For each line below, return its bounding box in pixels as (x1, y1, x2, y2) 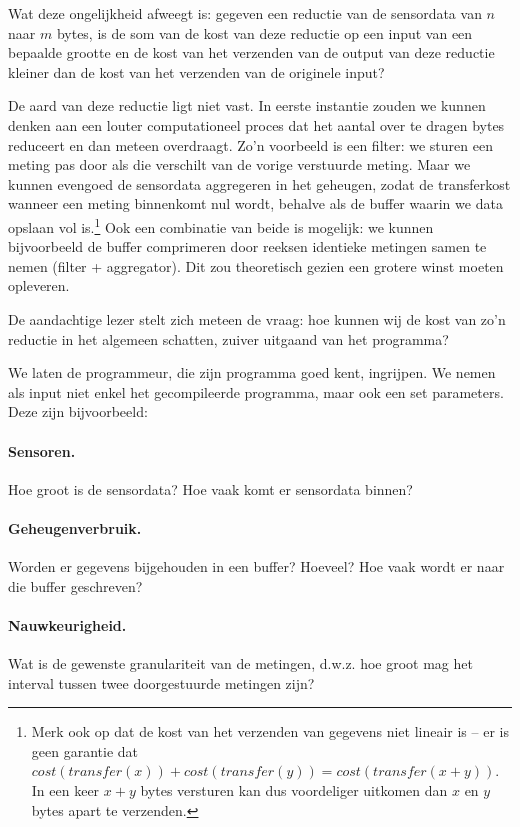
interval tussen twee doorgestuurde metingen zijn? (8, 672, 315, 693)
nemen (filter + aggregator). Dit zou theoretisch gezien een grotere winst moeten (8, 255, 504, 276)
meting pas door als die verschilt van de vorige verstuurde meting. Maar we (8, 154, 471, 175)
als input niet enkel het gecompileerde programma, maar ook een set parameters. (8, 381, 504, 402)
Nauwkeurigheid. (8, 614, 127, 635)
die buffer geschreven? (8, 575, 143, 596)
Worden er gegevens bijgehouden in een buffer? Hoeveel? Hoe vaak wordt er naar (8, 556, 505, 577)
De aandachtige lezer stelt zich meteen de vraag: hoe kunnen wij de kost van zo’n (8, 308, 506, 329)
